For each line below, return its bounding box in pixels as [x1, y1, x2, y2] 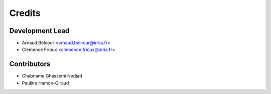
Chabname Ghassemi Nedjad [22, 73, 82, 79]
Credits [9, 7, 41, 18]
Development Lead [9, 26, 70, 35]
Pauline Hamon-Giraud [22, 80, 69, 86]
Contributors [9, 60, 51, 68]
